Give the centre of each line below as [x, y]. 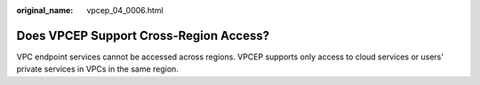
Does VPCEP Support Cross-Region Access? [143, 35]
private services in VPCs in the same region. [98, 69]
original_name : [45, 10]
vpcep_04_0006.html [125, 10]
